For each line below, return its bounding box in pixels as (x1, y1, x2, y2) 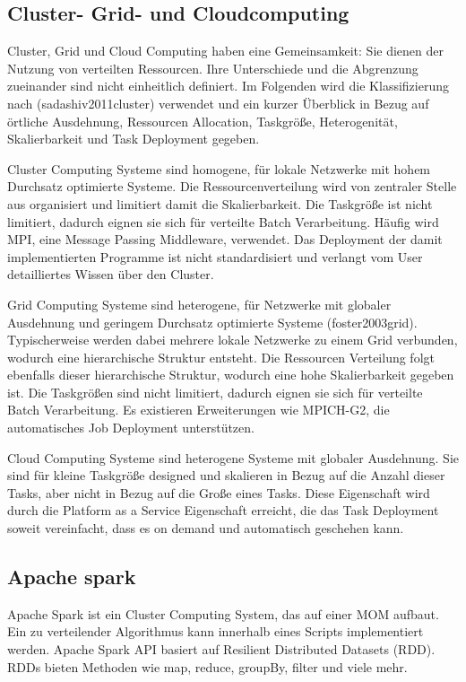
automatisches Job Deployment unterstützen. (7, 418, 255, 437)
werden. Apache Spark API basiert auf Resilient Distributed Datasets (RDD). (7, 640, 436, 659)
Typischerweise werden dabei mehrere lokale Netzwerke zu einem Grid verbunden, (7, 330, 458, 349)
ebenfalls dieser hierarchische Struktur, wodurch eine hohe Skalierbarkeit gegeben (7, 365, 454, 384)
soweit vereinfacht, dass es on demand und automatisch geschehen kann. (7, 519, 404, 538)
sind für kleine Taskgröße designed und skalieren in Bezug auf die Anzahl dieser (7, 466, 445, 485)
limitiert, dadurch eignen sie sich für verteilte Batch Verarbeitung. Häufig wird (7, 212, 439, 231)
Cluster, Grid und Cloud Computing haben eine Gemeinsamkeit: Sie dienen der (7, 41, 444, 60)
